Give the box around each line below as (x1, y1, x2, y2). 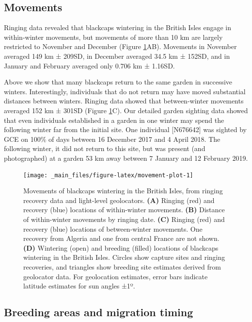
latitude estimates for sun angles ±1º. (23, 281, 135, 291)
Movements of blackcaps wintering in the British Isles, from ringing (23, 186, 223, 196)
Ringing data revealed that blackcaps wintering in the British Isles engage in (4, 22, 232, 33)
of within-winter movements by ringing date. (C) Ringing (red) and (23, 214, 225, 224)
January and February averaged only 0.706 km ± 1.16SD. (4, 60, 175, 70)
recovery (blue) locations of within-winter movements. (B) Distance (23, 204, 225, 215)
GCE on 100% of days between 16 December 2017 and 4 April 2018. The (4, 134, 220, 144)
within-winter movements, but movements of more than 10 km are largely (4, 32, 223, 42)
